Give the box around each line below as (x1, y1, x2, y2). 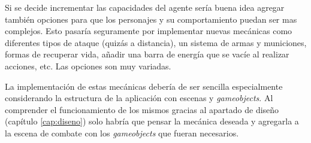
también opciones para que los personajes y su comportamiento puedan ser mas (5, 13, 297, 25)
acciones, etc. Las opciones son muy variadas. (5, 59, 171, 72)
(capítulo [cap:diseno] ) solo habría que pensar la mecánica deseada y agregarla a (5, 115, 299, 127)
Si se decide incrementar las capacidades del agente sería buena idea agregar (5, 1, 285, 13)
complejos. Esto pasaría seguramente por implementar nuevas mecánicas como (5, 25, 292, 37)
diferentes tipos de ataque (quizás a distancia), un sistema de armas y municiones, (5, 36, 307, 48)
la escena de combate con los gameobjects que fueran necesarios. (5, 126, 239, 139)
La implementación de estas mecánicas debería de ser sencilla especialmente (5, 80, 283, 92)
